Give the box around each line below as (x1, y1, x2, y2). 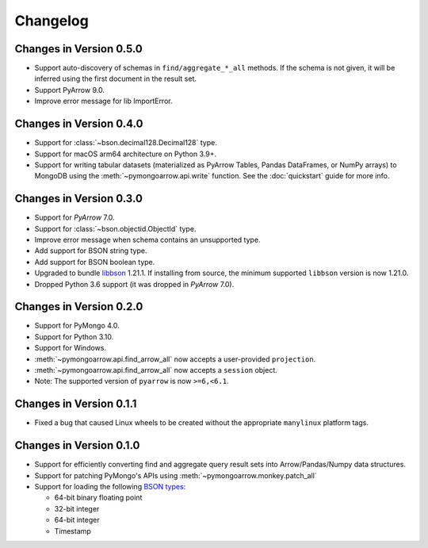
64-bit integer (54, 515, 100, 525)
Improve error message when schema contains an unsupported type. (34, 235, 261, 244)
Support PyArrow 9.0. (34, 85, 105, 94)
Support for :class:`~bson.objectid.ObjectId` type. (34, 224, 197, 233)
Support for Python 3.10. (34, 331, 114, 341)
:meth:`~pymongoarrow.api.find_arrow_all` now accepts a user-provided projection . (34, 354, 316, 364)
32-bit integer (54, 504, 100, 513)
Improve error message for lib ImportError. (34, 96, 173, 106)
